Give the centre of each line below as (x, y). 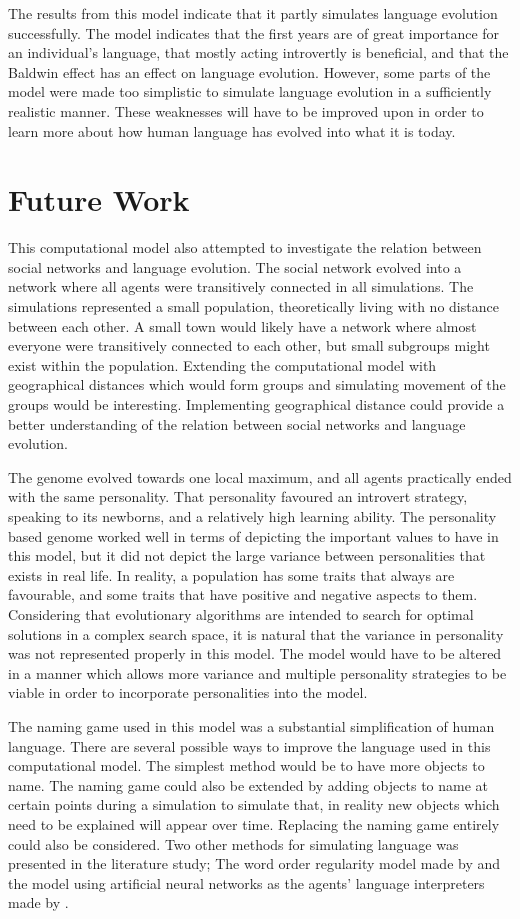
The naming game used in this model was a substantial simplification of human (251, 725)
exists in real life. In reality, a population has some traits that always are (231, 574)
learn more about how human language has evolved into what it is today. (232, 130)
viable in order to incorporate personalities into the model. (188, 692)
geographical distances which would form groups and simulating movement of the (257, 384)
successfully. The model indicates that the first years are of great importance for (254, 32)
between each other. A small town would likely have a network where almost (242, 325)
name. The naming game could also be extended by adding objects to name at (248, 784)
